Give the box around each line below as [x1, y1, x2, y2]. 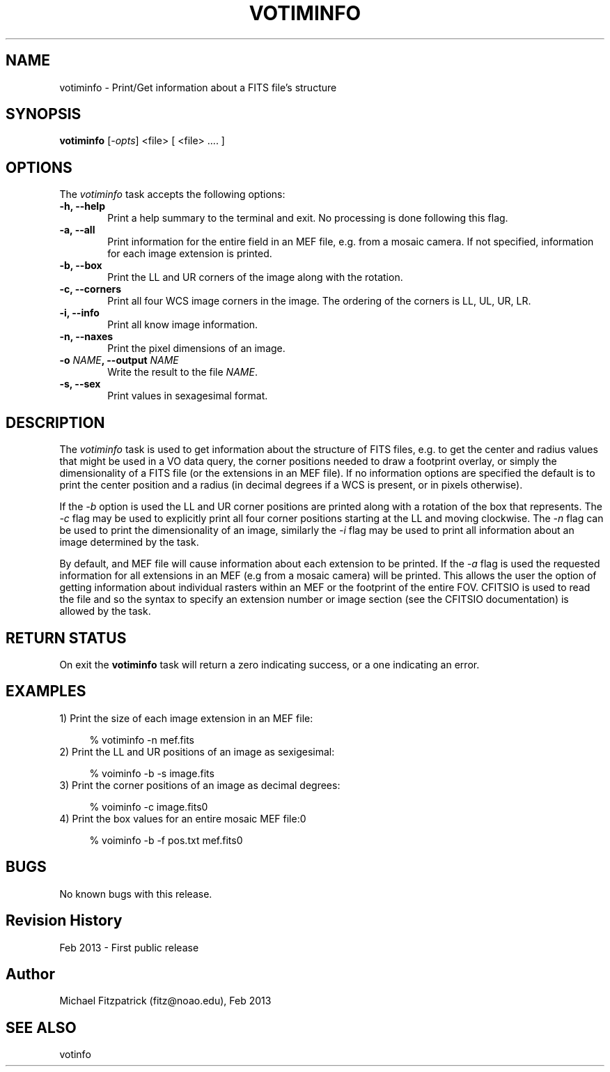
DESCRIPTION [6, 413, 105, 431]
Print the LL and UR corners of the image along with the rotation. [107, 271, 403, 284]
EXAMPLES [6, 682, 86, 700]
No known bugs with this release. [59, 887, 212, 900]
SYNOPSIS [6, 105, 81, 123]
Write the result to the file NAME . [107, 366, 258, 378]
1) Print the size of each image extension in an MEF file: [59, 712, 313, 724]
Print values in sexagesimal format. [107, 390, 268, 402]
